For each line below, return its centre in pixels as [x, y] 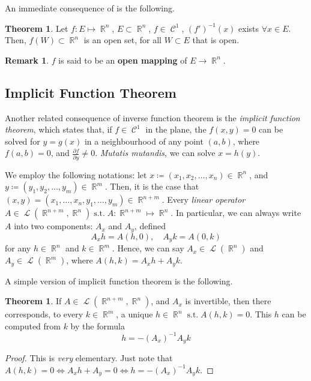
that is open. [216, 40]
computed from [33, 325]
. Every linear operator [204, 199]
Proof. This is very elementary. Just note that [89, 358]
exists [249, 28]
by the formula [98, 325]
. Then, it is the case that [152, 186]
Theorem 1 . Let [37, 28]
